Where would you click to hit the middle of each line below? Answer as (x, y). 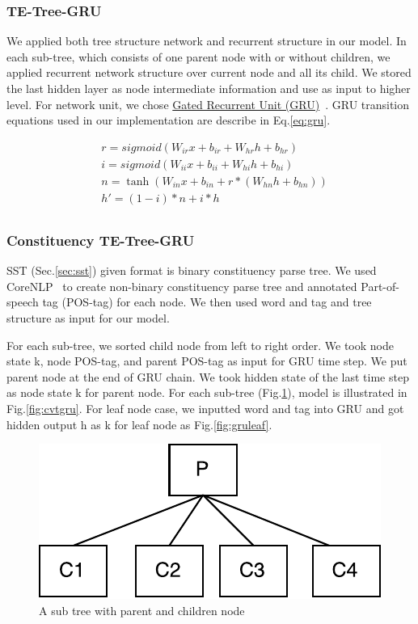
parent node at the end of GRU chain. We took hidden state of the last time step (208, 376)
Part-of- (380, 286)
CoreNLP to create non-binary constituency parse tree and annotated (182, 286)
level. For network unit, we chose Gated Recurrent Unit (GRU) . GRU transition (208, 104)
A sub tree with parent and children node (142, 610)
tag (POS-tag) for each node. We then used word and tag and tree (207, 302)
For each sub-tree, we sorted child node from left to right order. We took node (200, 345)
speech (23, 302)
